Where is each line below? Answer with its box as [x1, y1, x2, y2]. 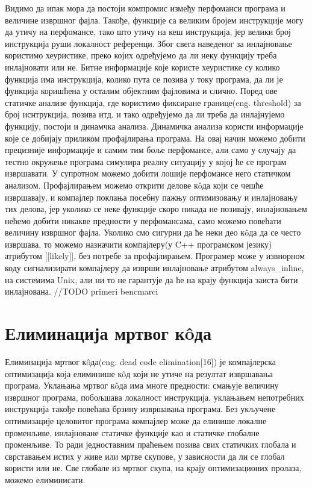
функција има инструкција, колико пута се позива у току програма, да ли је [5, 72, 283, 85]
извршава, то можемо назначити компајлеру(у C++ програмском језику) [5, 237, 272, 250]
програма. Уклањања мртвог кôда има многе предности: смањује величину [5, 379, 279, 392]
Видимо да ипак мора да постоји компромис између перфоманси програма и [5, 2, 285, 14]
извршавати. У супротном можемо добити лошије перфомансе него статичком [5, 167, 291, 180]
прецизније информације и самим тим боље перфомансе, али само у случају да [5, 143, 296, 156]
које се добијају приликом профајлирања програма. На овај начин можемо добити [5, 131, 305, 144]
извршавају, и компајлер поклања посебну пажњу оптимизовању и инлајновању [5, 190, 298, 203]
